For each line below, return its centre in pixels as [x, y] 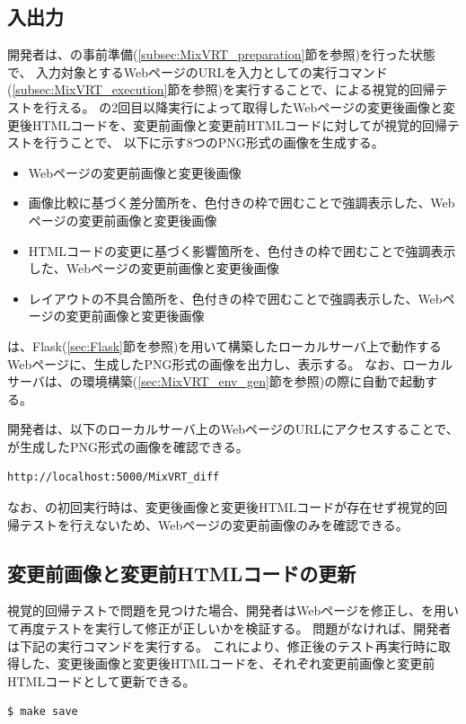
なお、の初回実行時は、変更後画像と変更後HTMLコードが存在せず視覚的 [221, 507]
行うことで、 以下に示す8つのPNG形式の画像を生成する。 [214, 142]
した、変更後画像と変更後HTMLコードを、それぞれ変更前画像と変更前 [227, 663]
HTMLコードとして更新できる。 [101, 680]
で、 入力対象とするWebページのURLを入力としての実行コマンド [198, 71]
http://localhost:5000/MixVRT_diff [114, 477]
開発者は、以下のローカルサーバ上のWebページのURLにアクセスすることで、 [233, 429]
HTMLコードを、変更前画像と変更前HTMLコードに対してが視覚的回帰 [239, 124]
